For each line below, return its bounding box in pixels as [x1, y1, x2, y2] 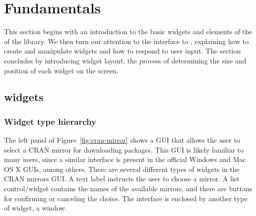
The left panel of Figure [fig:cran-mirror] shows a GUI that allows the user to [4, 135, 240, 145]
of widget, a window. [4, 203, 67, 213]
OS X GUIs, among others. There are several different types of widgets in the [4, 163, 240, 174]
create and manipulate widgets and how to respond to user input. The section [4, 46, 241, 56]
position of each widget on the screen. [4, 65, 119, 75]
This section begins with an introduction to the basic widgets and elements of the [4, 26, 253, 37]
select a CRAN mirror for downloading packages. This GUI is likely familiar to [4, 144, 244, 155]
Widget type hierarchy [4, 115, 96, 127]
